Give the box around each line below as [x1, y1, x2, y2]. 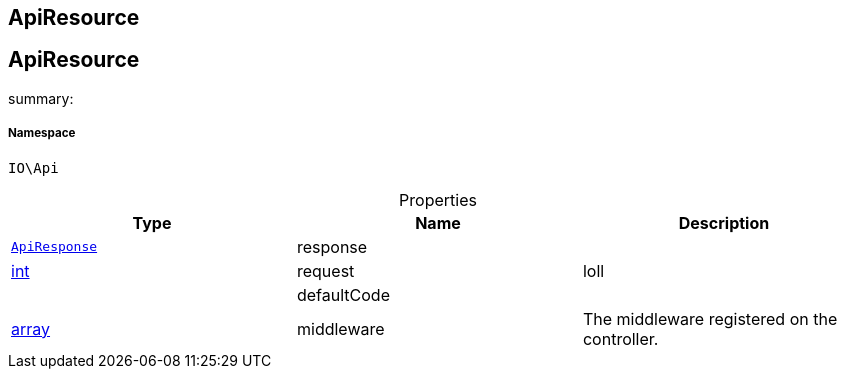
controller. [582, 328, 659, 349]
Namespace [8, 126, 76, 141]
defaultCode [296, 284, 390, 305]
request [296, 260, 355, 281]
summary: [8, 89, 74, 107]
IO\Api [8, 159, 59, 176]
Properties [399, 189, 477, 210]
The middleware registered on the [582, 308, 838, 329]
